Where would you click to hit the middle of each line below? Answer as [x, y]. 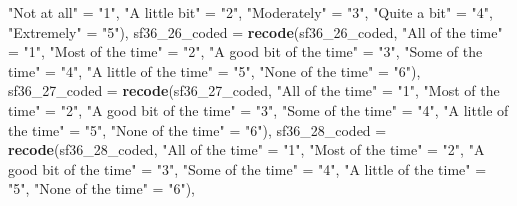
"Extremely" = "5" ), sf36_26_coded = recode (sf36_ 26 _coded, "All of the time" [255, 31]
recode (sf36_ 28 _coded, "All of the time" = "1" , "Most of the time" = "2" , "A [246, 149]
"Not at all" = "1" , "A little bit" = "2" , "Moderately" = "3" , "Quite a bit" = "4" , [250, 12]
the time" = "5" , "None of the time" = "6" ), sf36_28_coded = [197, 129]
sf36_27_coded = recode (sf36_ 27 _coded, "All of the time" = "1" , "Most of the [254, 90]
